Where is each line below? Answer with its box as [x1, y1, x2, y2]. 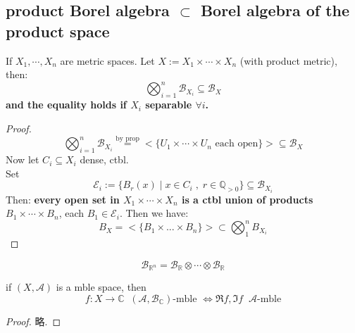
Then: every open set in [6, 191, 120, 206]
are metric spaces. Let [60, 53, 155, 68]
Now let [6, 152, 39, 167]
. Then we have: [119, 206, 189, 220]
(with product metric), [239, 53, 337, 68]
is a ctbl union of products [181, 191, 313, 206]
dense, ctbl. [80, 152, 129, 167]
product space [6, 20, 110, 42]
